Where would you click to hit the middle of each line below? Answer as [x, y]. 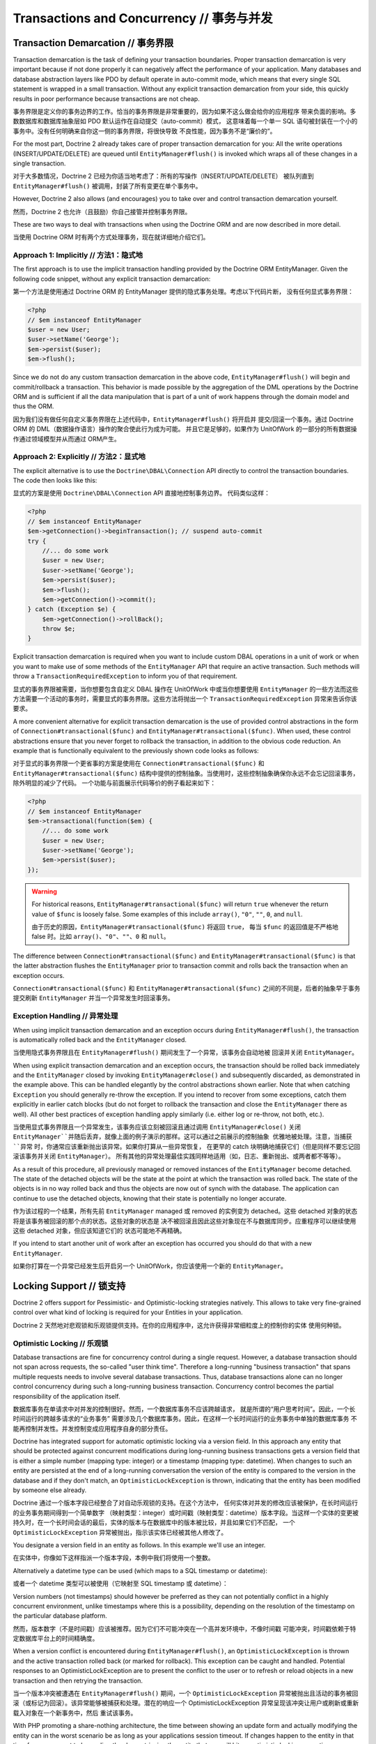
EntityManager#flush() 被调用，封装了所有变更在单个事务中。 [107, 186]
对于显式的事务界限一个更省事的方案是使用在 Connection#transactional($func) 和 [139, 763]
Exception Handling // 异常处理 [65, 1016]
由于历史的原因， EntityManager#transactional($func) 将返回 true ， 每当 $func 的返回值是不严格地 [185, 927]
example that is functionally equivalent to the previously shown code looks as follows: [136, 751]
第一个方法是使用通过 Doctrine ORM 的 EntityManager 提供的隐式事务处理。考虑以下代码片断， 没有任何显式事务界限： [183, 292]
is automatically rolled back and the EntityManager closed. [100, 1039]
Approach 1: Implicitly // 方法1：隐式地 [78, 255]
